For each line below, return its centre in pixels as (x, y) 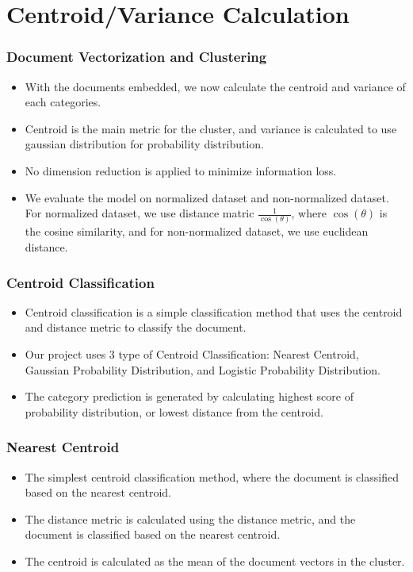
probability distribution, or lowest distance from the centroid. (174, 411)
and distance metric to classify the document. (136, 327)
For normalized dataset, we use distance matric (140, 213)
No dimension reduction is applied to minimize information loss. (181, 170)
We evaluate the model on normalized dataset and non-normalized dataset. (207, 197)
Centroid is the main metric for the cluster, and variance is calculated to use (211, 128)
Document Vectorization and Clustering (137, 57)
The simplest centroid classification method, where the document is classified (212, 476)
